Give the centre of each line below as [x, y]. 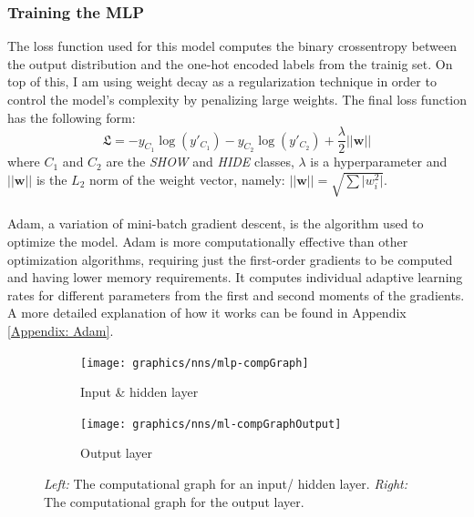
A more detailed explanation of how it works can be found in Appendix [207, 313]
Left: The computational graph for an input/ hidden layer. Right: [226, 484]
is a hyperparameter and [379, 162]
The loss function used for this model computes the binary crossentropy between [232, 46]
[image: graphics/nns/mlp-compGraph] [195, 363]
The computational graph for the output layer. [174, 501]
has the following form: [72, 117]
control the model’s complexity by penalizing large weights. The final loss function [237, 99]
